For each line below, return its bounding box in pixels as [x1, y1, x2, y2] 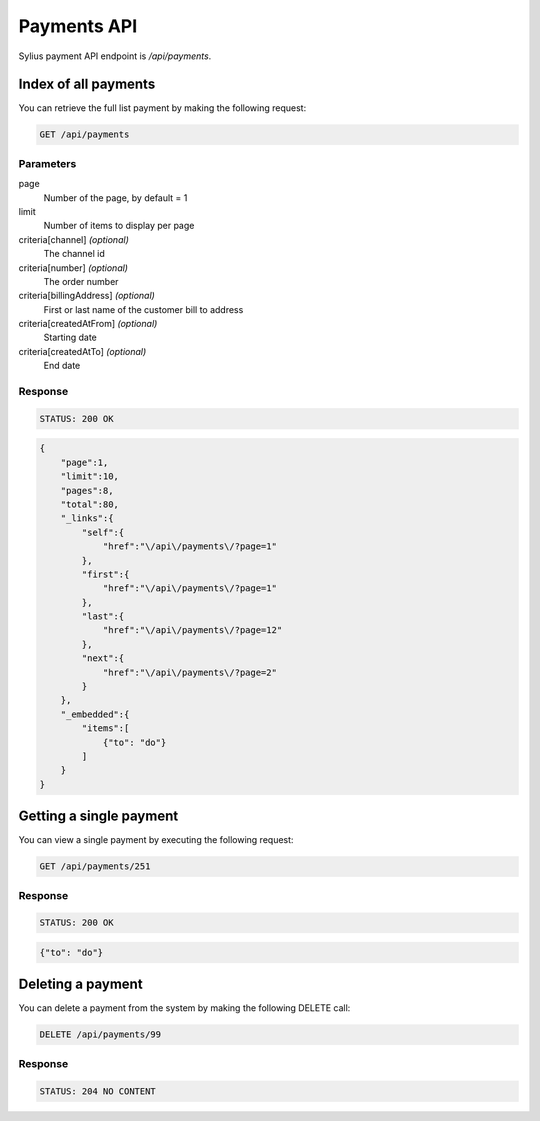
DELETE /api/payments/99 [39, 1029, 162, 1040]
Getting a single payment [18, 808, 179, 825]
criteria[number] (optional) [18, 261, 129, 274]
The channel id [43, 248, 105, 260]
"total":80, [60, 498, 120, 510]
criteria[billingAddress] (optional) [18, 290, 155, 302]
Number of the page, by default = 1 [43, 191, 188, 204]
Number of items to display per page [43, 220, 195, 232]
